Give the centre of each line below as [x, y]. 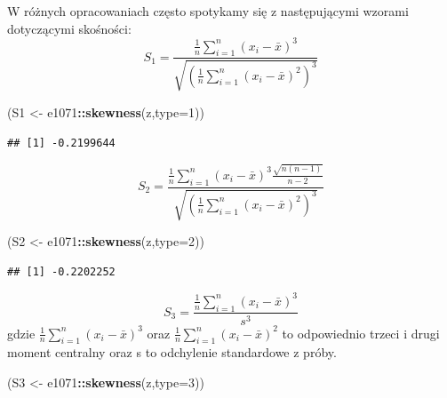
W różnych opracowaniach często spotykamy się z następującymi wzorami [208, 11]
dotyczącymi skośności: [69, 28]
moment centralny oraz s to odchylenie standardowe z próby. [172, 352]
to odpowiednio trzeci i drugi [361, 333]
